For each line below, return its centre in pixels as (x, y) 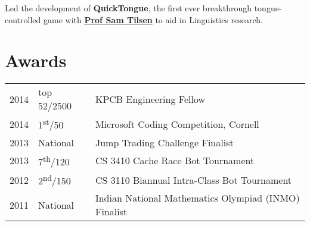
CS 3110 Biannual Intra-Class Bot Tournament (193, 180)
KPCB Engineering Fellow (150, 99)
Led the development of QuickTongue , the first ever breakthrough (128, 8)
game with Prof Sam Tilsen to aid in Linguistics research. (153, 19)
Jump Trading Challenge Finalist (164, 142)
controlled (23, 19)
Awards (36, 60)
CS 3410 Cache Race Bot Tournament (175, 161)
